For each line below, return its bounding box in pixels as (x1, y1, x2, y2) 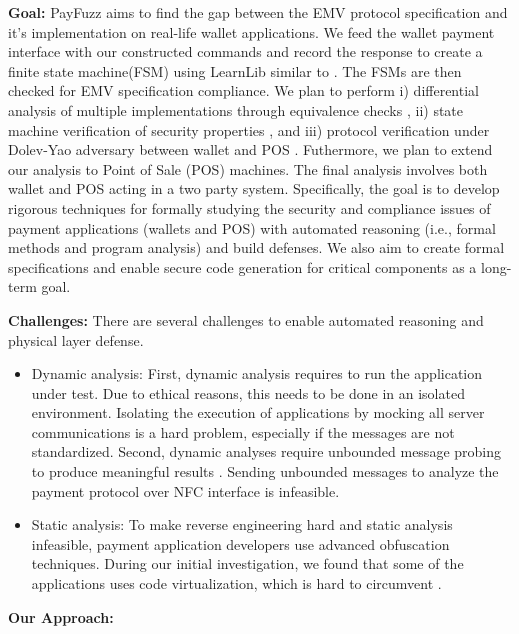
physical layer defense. (8, 329, 144, 350)
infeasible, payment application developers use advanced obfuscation (31, 533, 450, 554)
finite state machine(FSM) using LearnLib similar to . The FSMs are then (8, 60, 462, 81)
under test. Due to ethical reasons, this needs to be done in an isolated (31, 382, 465, 403)
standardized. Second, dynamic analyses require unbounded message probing (31, 441, 501, 462)
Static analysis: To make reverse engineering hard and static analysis (31, 514, 453, 535)
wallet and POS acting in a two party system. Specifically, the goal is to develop (8, 178, 500, 199)
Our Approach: (8, 606, 114, 627)
